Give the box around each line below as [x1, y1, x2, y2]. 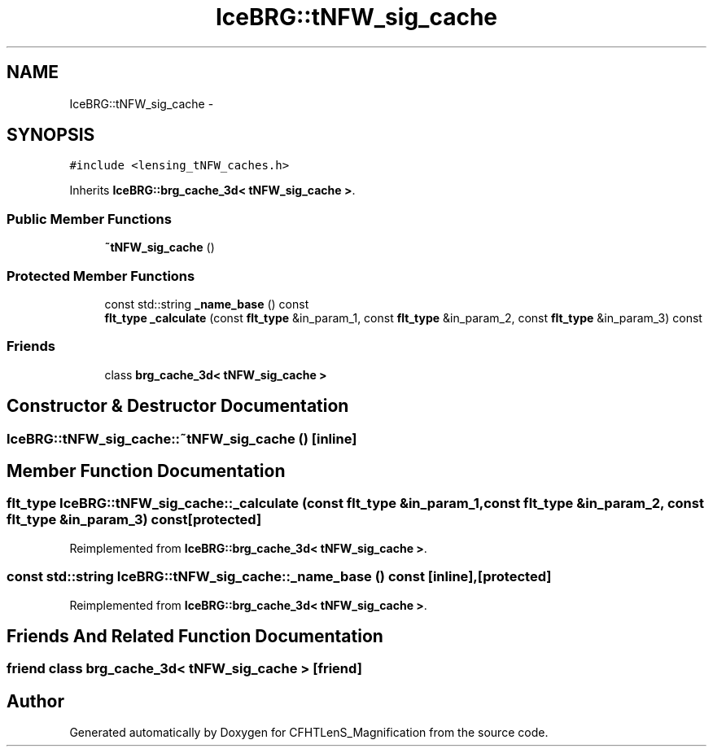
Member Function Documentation [7, 460, 286, 481]
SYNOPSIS [7, 125, 95, 146]
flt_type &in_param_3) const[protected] [7, 511, 262, 528]
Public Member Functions [7, 210, 172, 227]
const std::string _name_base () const [104, 296, 309, 311]
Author [7, 690, 64, 711]
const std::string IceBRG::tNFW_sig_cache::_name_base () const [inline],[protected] [7, 568, 552, 585]
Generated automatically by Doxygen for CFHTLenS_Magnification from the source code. [69, 725, 549, 740]
